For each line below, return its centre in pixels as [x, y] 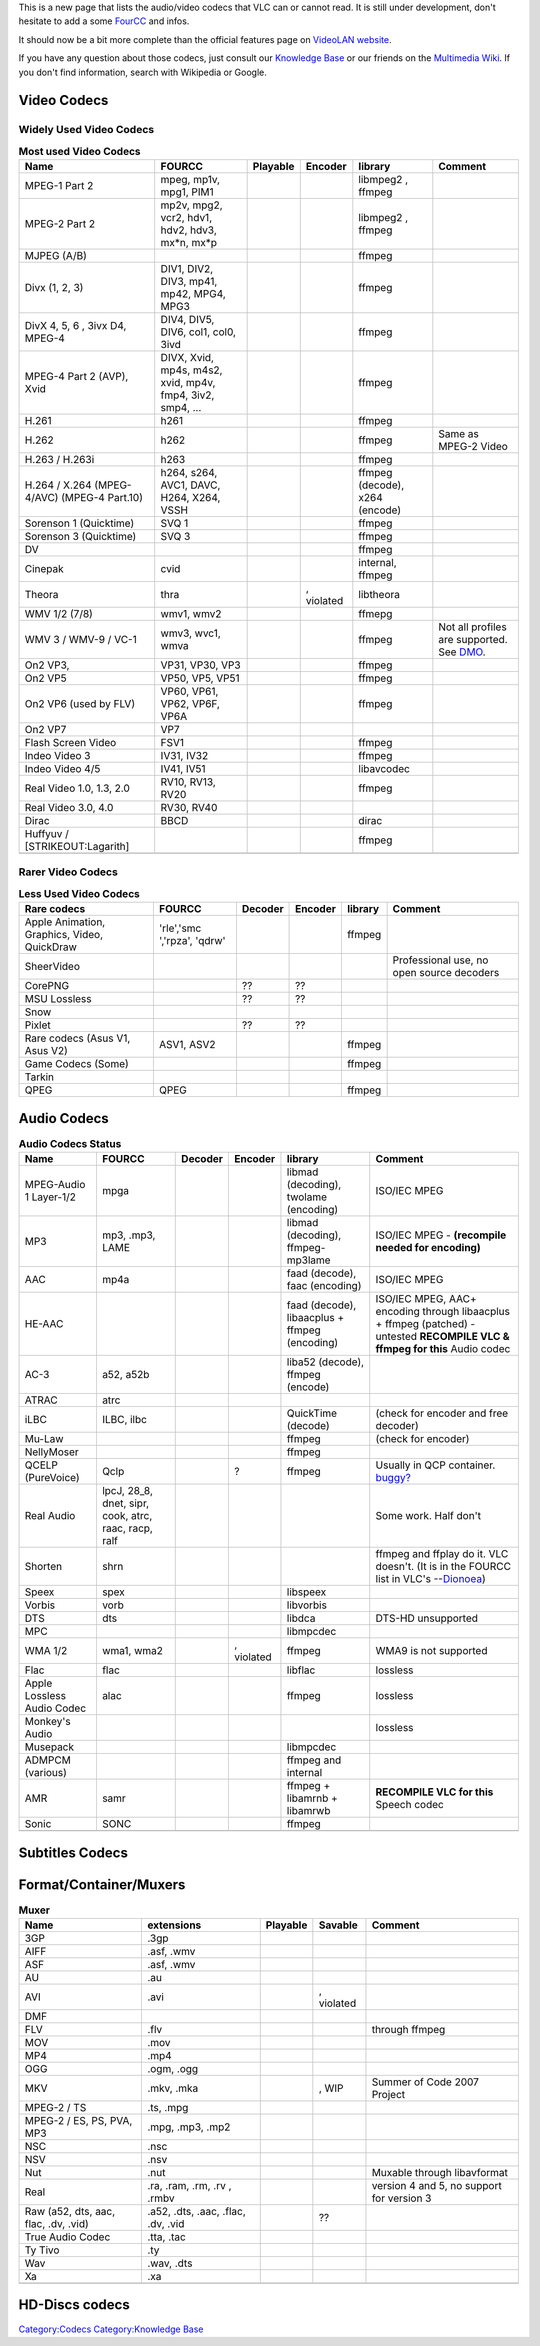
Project [388, 2095]
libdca [301, 1618]
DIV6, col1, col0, [198, 332]
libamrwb [308, 1811]
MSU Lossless [58, 999]
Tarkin [39, 1077]
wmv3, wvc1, [191, 633]
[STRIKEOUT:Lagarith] [77, 847]
